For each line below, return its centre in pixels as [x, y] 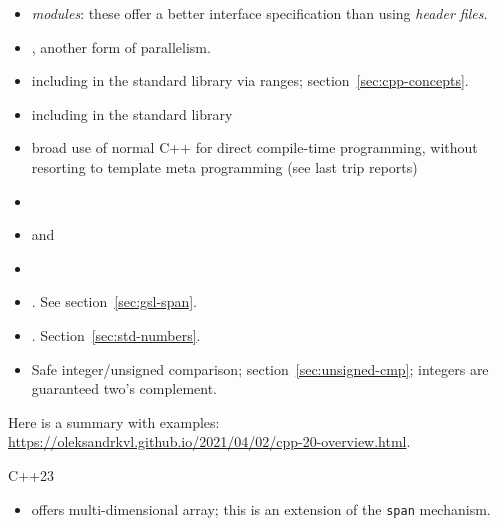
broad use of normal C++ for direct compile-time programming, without [254, 147]
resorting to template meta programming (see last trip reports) [224, 166]
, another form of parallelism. [121, 46]
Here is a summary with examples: [114, 421]
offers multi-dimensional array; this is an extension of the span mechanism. [261, 508]
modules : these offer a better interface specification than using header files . [259, 13]
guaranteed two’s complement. [124, 388]
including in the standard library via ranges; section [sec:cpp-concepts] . [250, 80]
